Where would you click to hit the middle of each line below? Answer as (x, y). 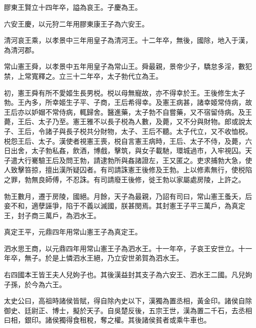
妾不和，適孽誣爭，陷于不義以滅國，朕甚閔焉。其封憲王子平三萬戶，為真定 (125, 206)
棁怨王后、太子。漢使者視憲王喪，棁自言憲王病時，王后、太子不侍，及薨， (125, 141)
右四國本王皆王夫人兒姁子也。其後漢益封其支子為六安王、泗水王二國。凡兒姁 (128, 275)
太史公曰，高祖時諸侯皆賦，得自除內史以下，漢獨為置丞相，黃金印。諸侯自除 (128, 301)
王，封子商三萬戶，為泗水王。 (52, 215)
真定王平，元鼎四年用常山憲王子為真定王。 (73, 232)
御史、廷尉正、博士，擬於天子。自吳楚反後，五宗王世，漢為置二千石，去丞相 (128, 310)
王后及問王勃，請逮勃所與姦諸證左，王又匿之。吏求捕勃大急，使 (148, 160)
